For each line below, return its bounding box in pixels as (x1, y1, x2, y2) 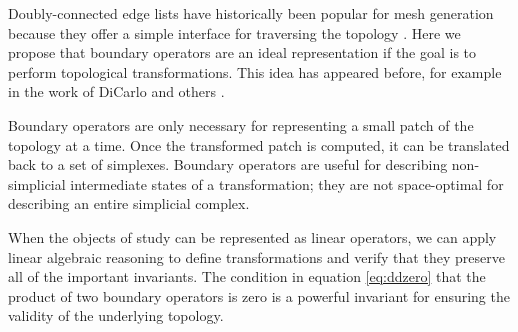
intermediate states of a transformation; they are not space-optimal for (70, 173, 504, 194)
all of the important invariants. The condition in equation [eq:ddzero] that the (8, 266, 486, 287)
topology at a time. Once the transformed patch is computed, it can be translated (8, 134, 510, 155)
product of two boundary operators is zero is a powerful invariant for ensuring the (8, 285, 510, 306)
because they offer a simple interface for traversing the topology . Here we (8, 22, 461, 43)
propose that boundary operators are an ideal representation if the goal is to (8, 42, 477, 63)
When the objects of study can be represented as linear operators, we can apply (8, 226, 497, 247)
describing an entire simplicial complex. (8, 193, 250, 214)
